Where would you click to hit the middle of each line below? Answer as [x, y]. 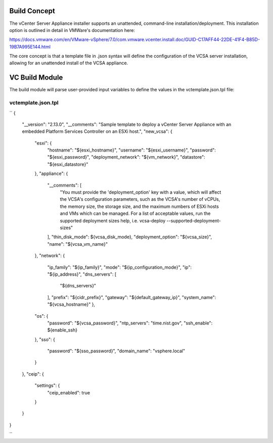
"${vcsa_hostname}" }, [71, 305]
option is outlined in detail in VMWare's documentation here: [72, 30]
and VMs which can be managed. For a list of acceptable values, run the [135, 213]
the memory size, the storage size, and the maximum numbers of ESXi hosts [140, 206]
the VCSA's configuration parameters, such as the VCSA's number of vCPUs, [140, 199]
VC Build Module [36, 78]
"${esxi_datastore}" [68, 164]
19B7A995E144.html [30, 47]
